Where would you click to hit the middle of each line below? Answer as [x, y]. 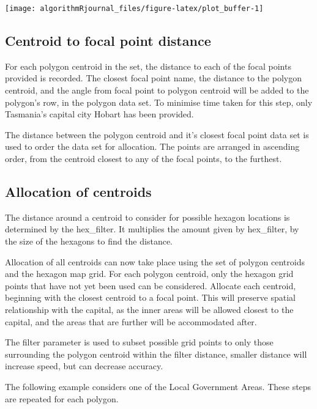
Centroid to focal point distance [108, 41]
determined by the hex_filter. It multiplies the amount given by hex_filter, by [152, 229]
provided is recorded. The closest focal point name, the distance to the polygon [153, 78]
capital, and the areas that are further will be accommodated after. [131, 321]
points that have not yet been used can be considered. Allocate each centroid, [151, 285]
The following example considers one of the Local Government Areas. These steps [158, 386]
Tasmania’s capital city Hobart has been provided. [99, 114]
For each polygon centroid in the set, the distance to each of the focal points [148, 66]
